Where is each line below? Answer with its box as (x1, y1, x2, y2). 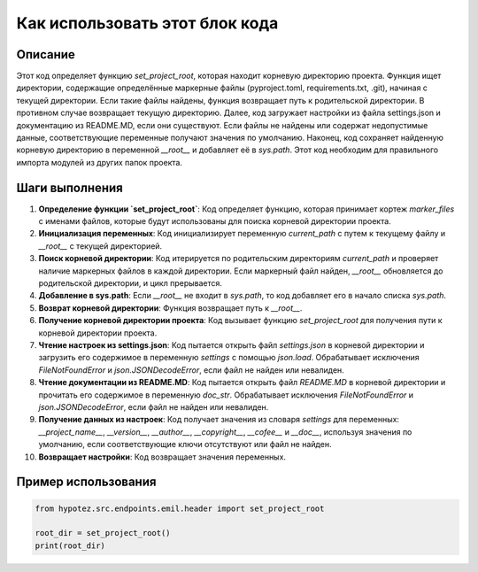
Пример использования (16, 475, 157, 490)
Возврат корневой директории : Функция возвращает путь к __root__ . (38, 302, 303, 313)
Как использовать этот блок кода (16, 13, 279, 33)
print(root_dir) (35, 540, 106, 551)
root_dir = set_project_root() (35, 528, 172, 538)
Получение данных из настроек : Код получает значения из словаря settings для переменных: (38, 414, 400, 425)
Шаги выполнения (16, 180, 123, 195)
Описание (16, 47, 75, 62)
